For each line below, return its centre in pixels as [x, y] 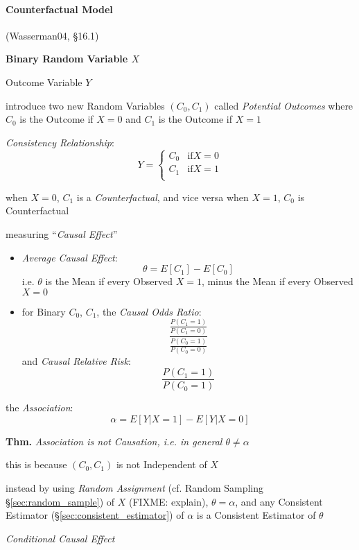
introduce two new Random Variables [85, 105]
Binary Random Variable [67, 59]
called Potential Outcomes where [284, 105]
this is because [36, 464]
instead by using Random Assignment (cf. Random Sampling [134, 487]
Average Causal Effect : [70, 257]
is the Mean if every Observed [109, 281]
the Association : [40, 407]
